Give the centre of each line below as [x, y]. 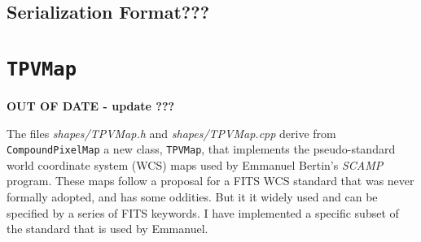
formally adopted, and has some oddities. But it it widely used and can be [192, 197]
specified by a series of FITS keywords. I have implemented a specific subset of [203, 212]
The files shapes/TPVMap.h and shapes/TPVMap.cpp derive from [171, 133]
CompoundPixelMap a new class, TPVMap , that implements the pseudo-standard [201, 149]
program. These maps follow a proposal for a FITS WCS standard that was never [210, 181]
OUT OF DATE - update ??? [91, 106]
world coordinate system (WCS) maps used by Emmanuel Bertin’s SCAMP [195, 164]
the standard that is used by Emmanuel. [107, 229]
